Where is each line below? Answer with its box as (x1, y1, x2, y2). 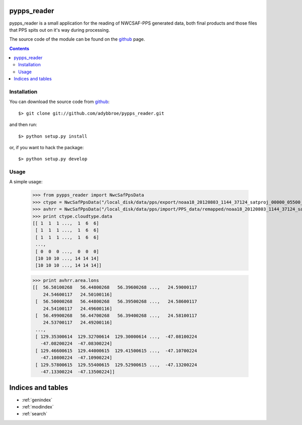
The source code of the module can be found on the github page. (9, 36, 145, 42)
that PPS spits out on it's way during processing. (9, 27, 110, 33)
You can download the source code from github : (9, 98, 110, 105)
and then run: (9, 122, 37, 128)
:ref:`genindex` (22, 397, 53, 403)
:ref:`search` (22, 411, 48, 417)
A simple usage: (9, 179, 43, 185)
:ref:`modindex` (22, 403, 54, 409)
